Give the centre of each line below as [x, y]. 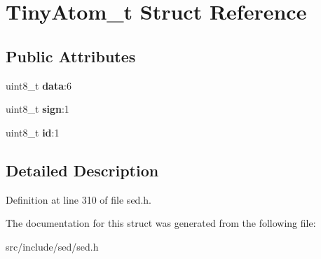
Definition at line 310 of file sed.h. [78, 199]
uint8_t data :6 [39, 85]
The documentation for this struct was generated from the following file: [161, 223]
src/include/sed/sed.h [52, 246]
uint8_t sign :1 [37, 109]
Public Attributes [71, 56]
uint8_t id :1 [33, 132]
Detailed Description [82, 170]
